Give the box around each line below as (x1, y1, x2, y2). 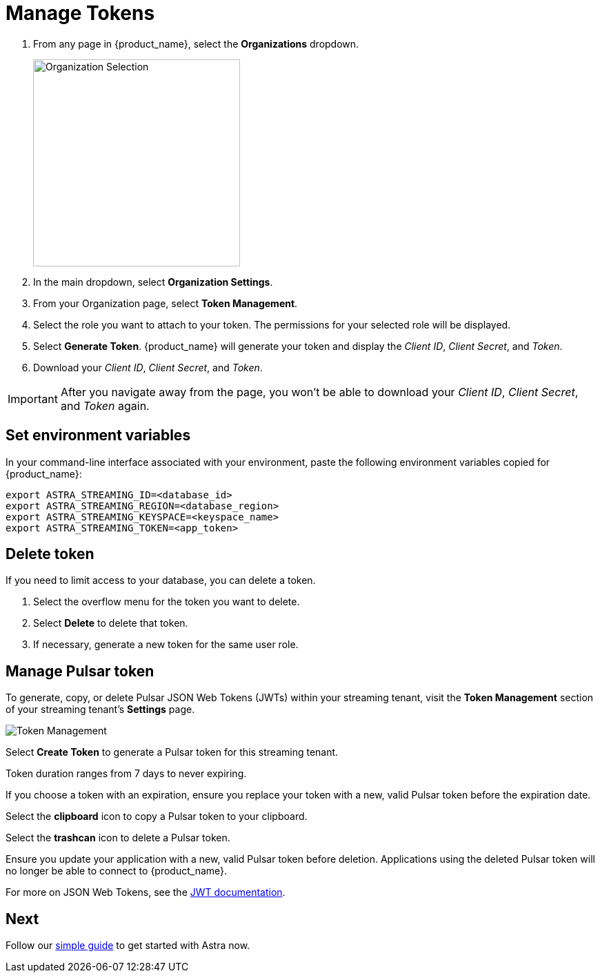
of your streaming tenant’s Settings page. (6, 703, 195, 716)
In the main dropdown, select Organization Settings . (33, 275, 273, 288)
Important (8, 391, 58, 406)
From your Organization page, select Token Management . (33, 297, 298, 309)
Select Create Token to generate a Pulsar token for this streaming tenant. (6, 746, 339, 759)
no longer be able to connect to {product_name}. (6, 865, 228, 877)
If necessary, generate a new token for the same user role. (33, 638, 299, 651)
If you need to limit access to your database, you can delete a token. (6, 574, 316, 587)
